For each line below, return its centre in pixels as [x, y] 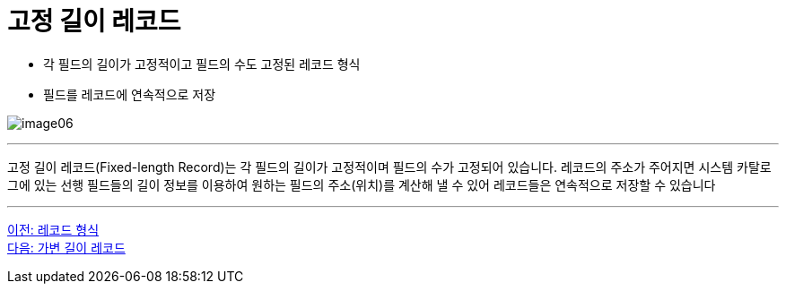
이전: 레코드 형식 [53, 229]
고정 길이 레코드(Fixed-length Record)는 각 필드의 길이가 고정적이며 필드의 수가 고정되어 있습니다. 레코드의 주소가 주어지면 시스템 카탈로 [389, 167]
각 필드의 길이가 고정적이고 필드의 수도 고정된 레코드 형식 [202, 64]
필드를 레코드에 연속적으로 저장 [130, 94]
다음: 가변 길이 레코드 [66, 247]
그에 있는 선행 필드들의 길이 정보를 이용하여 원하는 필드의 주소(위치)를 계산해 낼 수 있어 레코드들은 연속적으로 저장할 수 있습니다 [362, 184]
